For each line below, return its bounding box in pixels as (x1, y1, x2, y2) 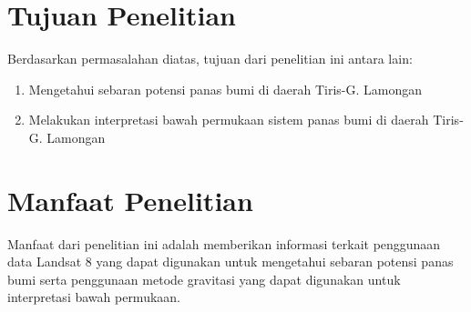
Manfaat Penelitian (7, 181, 253, 218)
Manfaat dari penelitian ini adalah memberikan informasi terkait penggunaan (7, 234, 441, 253)
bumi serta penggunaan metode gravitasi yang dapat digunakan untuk (7, 269, 401, 288)
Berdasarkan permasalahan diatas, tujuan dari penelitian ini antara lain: (7, 49, 413, 68)
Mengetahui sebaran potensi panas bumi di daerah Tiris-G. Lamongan (28, 79, 423, 98)
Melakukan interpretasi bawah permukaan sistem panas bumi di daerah (28, 110, 429, 129)
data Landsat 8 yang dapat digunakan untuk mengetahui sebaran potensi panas (7, 252, 454, 271)
